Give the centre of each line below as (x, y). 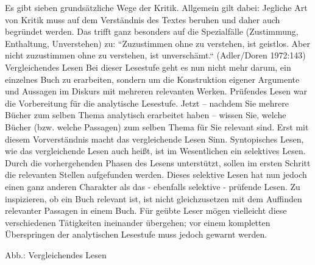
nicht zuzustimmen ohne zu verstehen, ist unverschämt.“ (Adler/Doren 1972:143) (155, 55)
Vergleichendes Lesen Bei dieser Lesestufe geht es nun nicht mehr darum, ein (148, 67)
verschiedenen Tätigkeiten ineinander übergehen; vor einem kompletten (138, 222)
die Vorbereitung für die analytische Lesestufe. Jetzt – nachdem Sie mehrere (147, 103)
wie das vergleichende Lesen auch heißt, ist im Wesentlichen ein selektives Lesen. (155, 151)
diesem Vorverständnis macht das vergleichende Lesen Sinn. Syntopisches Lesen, (154, 139)
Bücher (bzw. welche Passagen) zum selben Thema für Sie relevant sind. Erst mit (157, 126)
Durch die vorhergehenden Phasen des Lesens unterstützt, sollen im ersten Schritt (158, 162)
